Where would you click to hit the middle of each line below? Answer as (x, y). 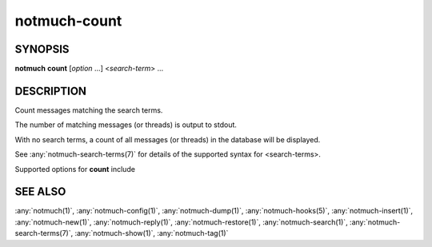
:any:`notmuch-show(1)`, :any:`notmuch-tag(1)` (152, 233)
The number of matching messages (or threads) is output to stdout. (126, 125)
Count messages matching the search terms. (89, 110)
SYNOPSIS (42, 49)
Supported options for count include (75, 169)
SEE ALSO (40, 192)
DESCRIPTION (51, 91)
